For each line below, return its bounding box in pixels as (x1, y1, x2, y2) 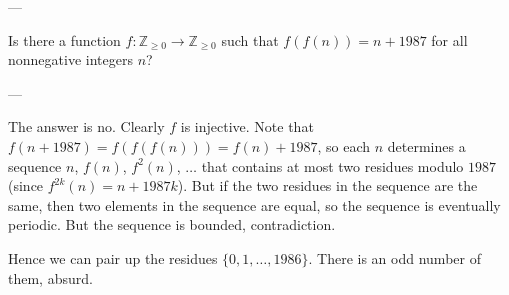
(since (8, 175, 44, 196)
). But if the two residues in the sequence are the (177, 175, 478, 196)
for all (431, 29, 468, 50)
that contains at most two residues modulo (201, 155, 464, 176)
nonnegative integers (8, 49, 133, 70)
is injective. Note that (180, 116, 314, 137)
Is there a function (8, 29, 121, 50)
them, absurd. (8, 267, 93, 288)
